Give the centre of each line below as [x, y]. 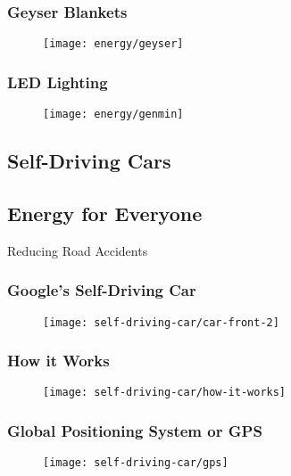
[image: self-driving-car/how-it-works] [165, 393]
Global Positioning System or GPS [135, 431]
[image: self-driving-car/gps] [136, 463]
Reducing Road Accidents [78, 250]
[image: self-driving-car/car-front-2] [161, 322]
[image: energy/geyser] [113, 44]
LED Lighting [58, 82]
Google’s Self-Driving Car [102, 290]
